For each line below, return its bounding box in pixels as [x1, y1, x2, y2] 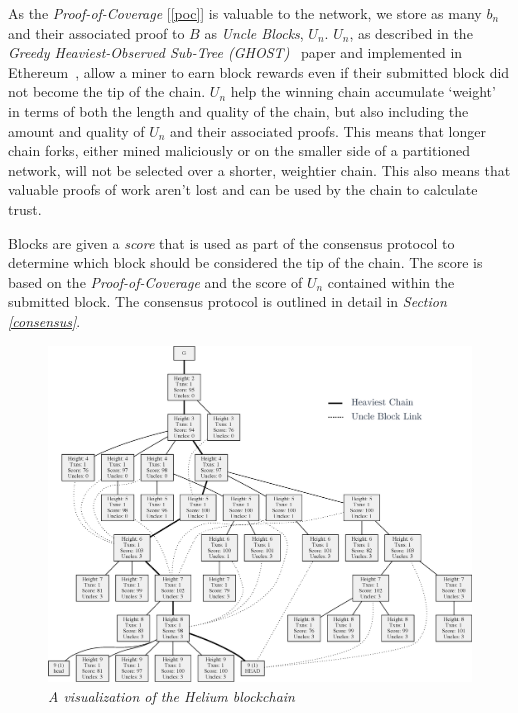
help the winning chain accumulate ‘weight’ [230, 81, 496, 102]
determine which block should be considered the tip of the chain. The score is [8, 252, 483, 273]
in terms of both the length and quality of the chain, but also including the [8, 100, 469, 121]
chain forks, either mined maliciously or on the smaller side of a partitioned [8, 140, 471, 161]
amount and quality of [8, 120, 145, 141]
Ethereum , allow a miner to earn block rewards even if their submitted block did [8, 61, 510, 82]
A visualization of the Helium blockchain [48, 685, 295, 706]
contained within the [327, 271, 455, 292]
